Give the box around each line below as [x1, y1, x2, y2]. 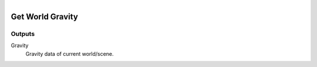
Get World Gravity [11, 12, 79, 22]
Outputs [11, 29, 35, 38]
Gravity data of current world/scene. [25, 50, 114, 57]
